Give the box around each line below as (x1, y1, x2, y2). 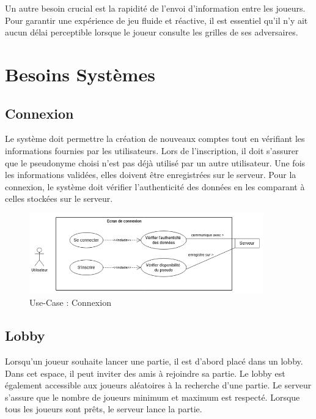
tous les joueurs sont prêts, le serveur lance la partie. (5, 402, 202, 415)
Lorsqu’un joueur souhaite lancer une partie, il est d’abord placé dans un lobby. (5, 355, 303, 367)
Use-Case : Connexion (29, 296, 111, 309)
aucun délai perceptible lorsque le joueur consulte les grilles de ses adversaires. (5, 26, 298, 39)
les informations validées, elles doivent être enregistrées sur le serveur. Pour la (5, 168, 296, 181)
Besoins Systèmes (5, 61, 155, 86)
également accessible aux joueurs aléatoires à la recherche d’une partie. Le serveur (5, 379, 312, 391)
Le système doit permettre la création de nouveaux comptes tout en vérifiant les (5, 132, 305, 145)
